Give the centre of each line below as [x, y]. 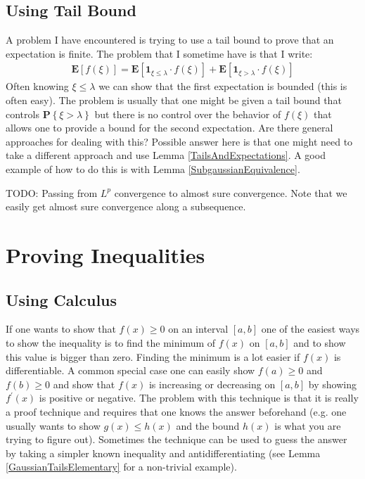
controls [23, 114]
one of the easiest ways [310, 329]
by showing [332, 384]
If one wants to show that [61, 329]
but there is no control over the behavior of [188, 114]
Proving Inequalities [105, 254]
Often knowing [37, 86]
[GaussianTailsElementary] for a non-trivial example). [121, 467]
